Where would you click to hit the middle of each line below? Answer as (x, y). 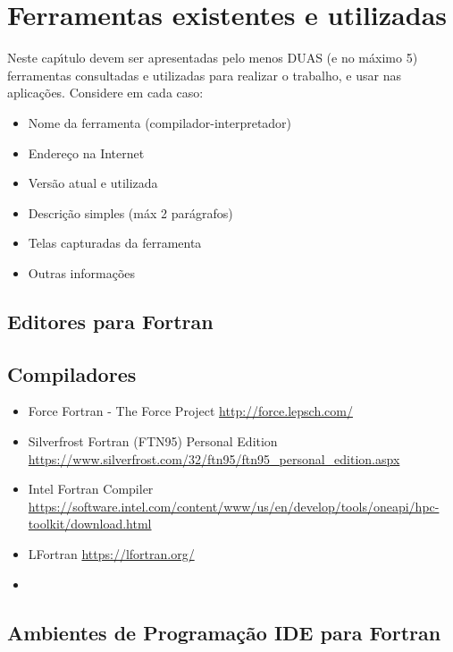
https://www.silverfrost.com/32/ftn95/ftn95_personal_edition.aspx (214, 458)
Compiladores (72, 373)
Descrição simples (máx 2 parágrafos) (130, 212)
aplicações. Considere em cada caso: (105, 93)
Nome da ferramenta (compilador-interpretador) (160, 122)
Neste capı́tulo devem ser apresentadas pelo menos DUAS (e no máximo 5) (213, 58)
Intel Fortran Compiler (91, 489)
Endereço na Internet (86, 152)
